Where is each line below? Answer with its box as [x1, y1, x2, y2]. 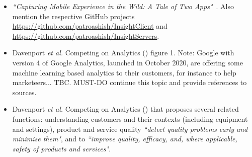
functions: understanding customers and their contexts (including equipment [12, 113, 248, 124]
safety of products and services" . [12, 143, 111, 153]
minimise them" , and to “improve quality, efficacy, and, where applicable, [12, 133, 237, 144]
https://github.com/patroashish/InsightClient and [12, 21, 167, 31]
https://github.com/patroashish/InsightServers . [12, 30, 159, 41]
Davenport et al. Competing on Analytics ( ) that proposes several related [12, 104, 239, 114]
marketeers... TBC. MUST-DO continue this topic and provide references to [12, 77, 247, 88]
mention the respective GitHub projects [12, 11, 135, 21]
